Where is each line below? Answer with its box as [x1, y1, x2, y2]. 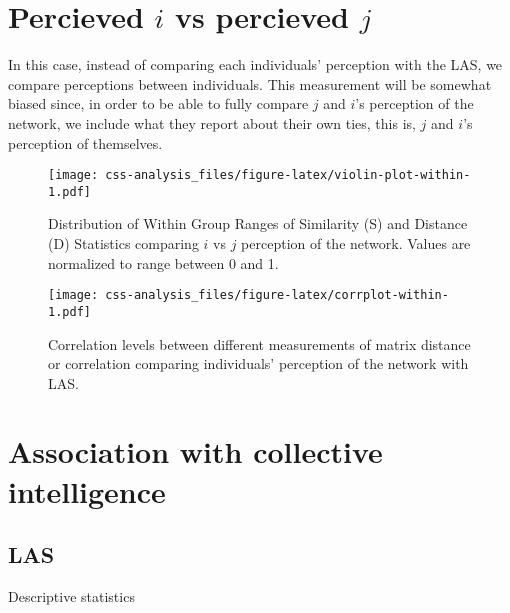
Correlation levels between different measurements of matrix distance [48, 333, 471, 354]
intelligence [8, 470, 166, 511]
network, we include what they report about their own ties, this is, [8, 112, 416, 133]
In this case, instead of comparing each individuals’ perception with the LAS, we [8, 54, 503, 75]
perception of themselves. [8, 132, 163, 153]
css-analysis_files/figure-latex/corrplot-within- [105, 288, 449, 303]
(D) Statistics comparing [48, 233, 199, 253]
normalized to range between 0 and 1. [48, 252, 279, 273]
